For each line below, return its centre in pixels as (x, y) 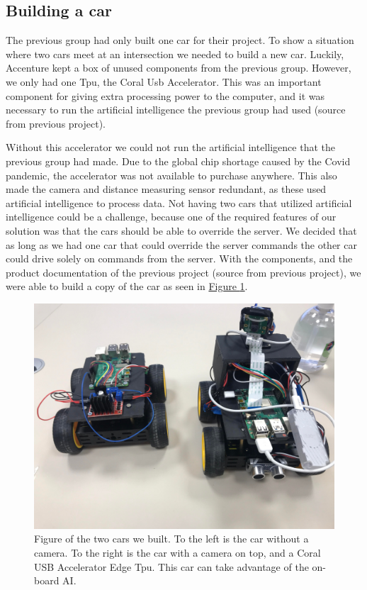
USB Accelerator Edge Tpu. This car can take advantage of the (171, 566)
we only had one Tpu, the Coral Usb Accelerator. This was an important (164, 81)
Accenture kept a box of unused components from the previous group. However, (179, 68)
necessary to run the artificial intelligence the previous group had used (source (176, 110)
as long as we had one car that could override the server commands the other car (181, 244)
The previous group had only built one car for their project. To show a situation (180, 40)
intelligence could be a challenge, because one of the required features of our (171, 217)
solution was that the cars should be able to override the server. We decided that (181, 230)
